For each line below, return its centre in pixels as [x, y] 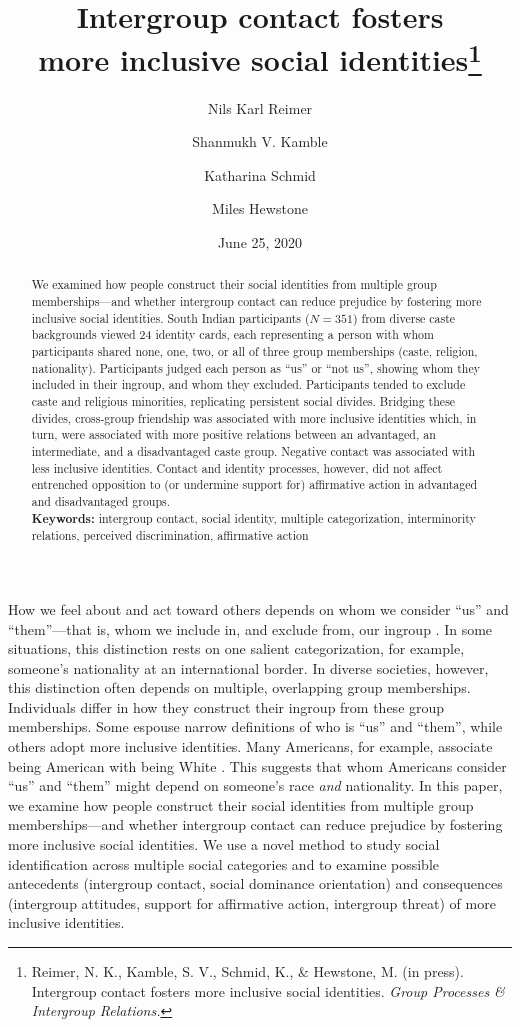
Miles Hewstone [260, 208]
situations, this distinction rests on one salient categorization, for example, [236, 648]
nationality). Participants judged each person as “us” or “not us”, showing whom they [256, 367]
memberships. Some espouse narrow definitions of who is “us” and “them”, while [255, 726]
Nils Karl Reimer [260, 107]
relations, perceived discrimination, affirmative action [170, 535]
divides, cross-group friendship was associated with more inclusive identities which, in [254, 417]
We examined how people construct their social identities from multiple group [234, 284]
